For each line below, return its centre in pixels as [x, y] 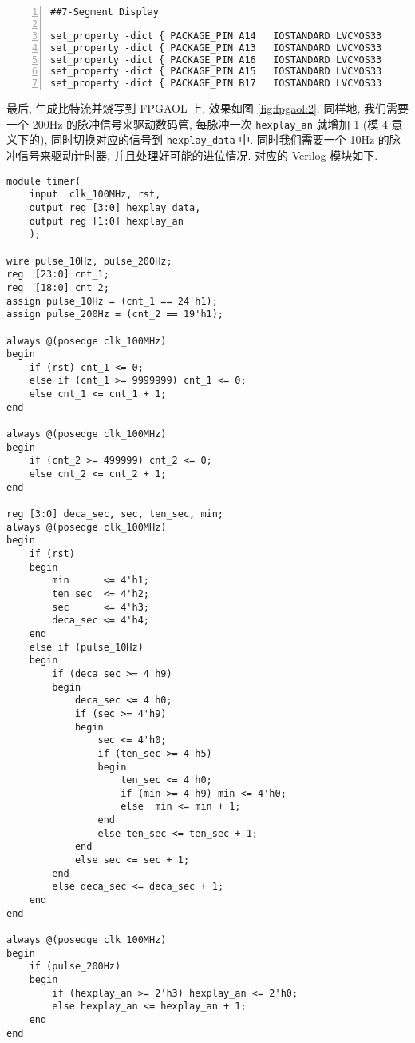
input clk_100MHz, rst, [95, 195]
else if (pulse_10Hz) [86, 647]
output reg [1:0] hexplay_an [106, 221]
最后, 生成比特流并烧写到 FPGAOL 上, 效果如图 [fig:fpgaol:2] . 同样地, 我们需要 [207, 108]
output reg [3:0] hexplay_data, [115, 207]
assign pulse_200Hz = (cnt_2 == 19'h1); [115, 314]
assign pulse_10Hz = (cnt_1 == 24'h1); [112, 301]
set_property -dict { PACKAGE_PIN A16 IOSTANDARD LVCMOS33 [216, 60]
